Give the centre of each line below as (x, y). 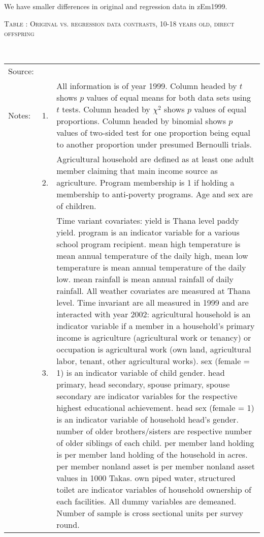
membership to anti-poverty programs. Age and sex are (155, 194)
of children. (76, 206)
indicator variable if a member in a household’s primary (156, 326)
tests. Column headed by (106, 109)
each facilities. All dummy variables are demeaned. (146, 501)
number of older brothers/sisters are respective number (154, 431)
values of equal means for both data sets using (169, 98)
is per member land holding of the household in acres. (152, 455)
